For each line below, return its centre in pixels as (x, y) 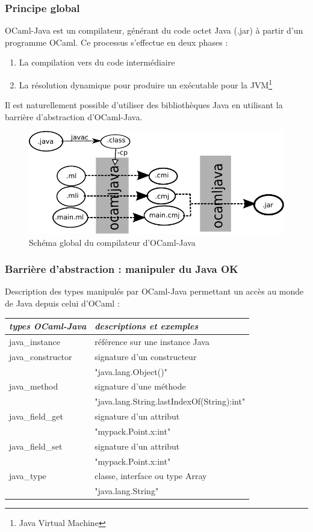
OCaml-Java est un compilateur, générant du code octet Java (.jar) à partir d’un (154, 30)
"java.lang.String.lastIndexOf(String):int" (170, 401)
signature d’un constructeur (146, 356)
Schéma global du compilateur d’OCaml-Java (112, 242)
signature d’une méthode (140, 386)
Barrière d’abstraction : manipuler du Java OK (122, 269)
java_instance (35, 341)
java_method (34, 386)
